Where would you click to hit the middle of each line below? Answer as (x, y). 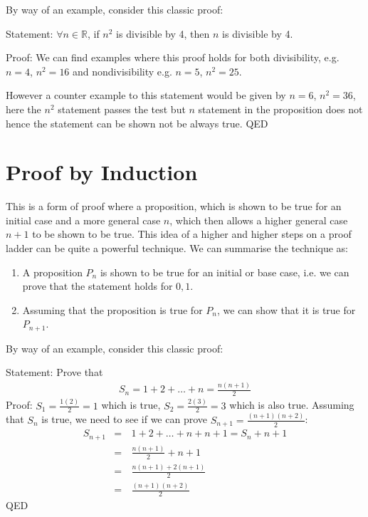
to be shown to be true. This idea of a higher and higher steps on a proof (192, 234)
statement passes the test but (122, 109)
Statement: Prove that (54, 372)
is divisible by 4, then (163, 33)
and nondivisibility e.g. (122, 71)
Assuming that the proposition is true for (112, 309)
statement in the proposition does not (280, 109)
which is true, (131, 405)
